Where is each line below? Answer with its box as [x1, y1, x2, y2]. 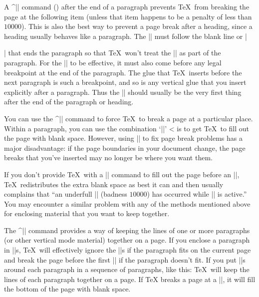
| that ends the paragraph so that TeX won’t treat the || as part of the [4, 47, 221, 58]
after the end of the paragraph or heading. [4, 96, 134, 107]
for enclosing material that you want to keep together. [4, 208, 170, 219]
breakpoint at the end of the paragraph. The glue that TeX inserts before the [4, 67, 242, 77]
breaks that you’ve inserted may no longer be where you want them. [4, 152, 213, 163]
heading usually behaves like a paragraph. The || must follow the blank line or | [4, 30, 247, 41]
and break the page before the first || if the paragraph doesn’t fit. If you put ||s [4, 254, 246, 265]
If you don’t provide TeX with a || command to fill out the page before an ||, [4, 169, 240, 179]
